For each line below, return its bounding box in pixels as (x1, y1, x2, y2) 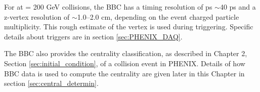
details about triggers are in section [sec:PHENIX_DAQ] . (4, 31, 183, 41)
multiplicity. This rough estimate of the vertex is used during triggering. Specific (4, 21, 253, 32)
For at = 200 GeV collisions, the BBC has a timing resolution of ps (4, 2, 212, 12)
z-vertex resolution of (4, 11, 70, 22)
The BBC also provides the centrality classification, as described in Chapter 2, (4, 48, 247, 59)
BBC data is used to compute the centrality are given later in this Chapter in (4, 68, 245, 78)
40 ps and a (220, 2, 256, 12)
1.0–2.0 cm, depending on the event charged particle (77, 11, 239, 22)
